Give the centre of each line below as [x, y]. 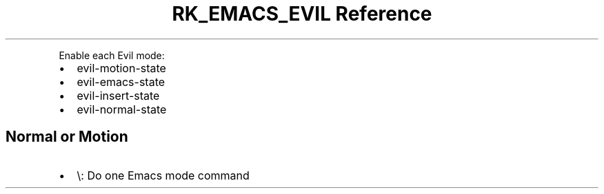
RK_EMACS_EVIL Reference [302, 14]
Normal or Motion [67, 137]
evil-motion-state [121, 68]
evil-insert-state [118, 95]
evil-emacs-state [121, 82]
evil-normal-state [122, 109]
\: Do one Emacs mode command [163, 175]
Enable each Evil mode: [112, 55]
